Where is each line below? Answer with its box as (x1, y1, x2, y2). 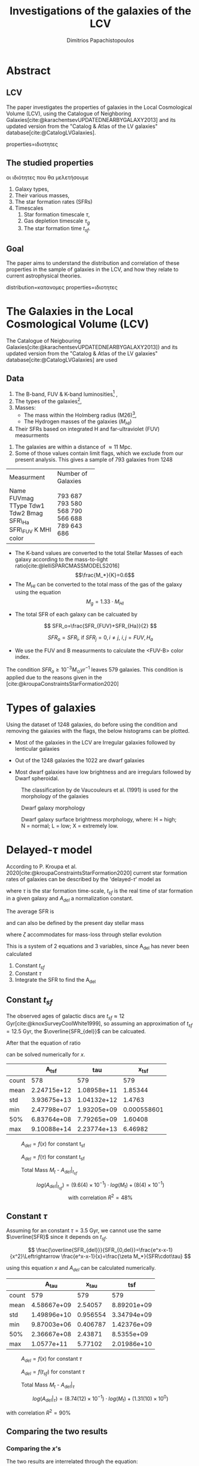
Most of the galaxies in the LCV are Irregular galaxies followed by (14, 738, 176, 746)
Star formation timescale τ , (23, 210, 90, 218)
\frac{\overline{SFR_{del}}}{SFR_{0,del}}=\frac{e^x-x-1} (36, 1247, 173, 1254)
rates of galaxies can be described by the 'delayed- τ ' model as (6, 875, 161, 882)
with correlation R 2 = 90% (6, 1408, 71, 1416)
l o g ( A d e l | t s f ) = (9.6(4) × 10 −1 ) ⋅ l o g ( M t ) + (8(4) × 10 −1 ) (36, 1180, 165, 1190)
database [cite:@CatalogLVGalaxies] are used (6, 356, 118, 363)
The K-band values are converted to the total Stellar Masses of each (14, 549, 183, 557)
